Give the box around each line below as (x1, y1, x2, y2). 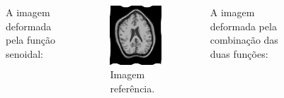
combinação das (210, 32, 278, 47)
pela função (6, 32, 56, 47)
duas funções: (210, 46, 268, 61)
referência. (110, 80, 155, 95)
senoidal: (6, 46, 43, 61)
